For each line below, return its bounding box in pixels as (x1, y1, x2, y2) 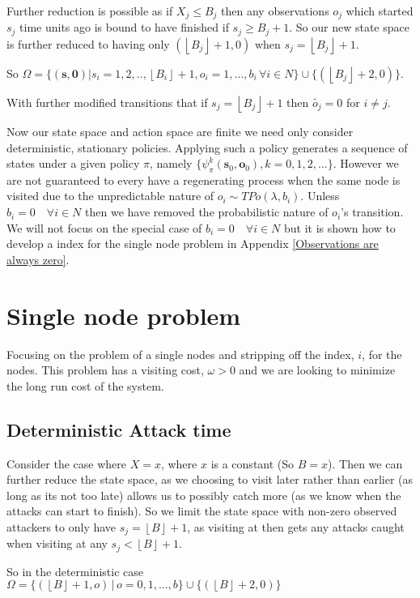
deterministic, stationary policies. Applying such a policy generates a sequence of (6, 139, 408, 156)
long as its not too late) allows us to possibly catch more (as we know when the (6, 486, 401, 503)
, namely (149, 155, 193, 172)
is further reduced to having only (6, 35, 170, 52)
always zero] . (6, 250, 70, 267)
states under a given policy (6, 155, 140, 172)
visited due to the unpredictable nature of (6, 187, 214, 204)
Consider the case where (6, 455, 126, 472)
